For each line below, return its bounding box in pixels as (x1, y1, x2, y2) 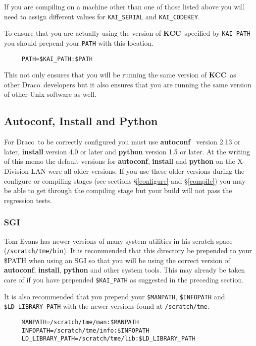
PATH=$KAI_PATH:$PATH (21, 55, 93, 63)
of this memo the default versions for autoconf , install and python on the (4, 156, 235, 166)
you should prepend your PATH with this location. (4, 37, 154, 48)
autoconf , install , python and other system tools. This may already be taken (4, 265, 245, 275)
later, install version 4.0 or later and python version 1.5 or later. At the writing (4, 146, 250, 156)
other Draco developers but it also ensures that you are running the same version (4, 79, 252, 89)
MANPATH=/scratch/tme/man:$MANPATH (21, 318, 139, 326)
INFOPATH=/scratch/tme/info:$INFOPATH (21, 327, 150, 334)
